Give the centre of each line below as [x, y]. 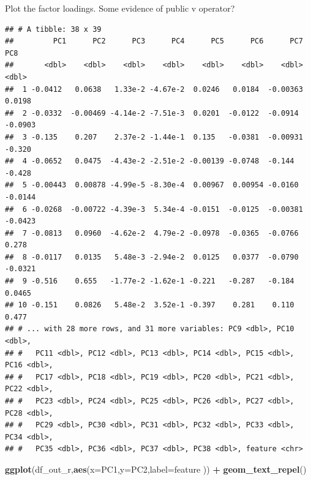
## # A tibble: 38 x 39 [53, 29]
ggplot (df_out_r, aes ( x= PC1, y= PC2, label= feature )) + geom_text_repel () [156, 469]
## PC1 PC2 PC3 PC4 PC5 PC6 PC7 [154, 41]
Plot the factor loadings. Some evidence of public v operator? [120, 8]
